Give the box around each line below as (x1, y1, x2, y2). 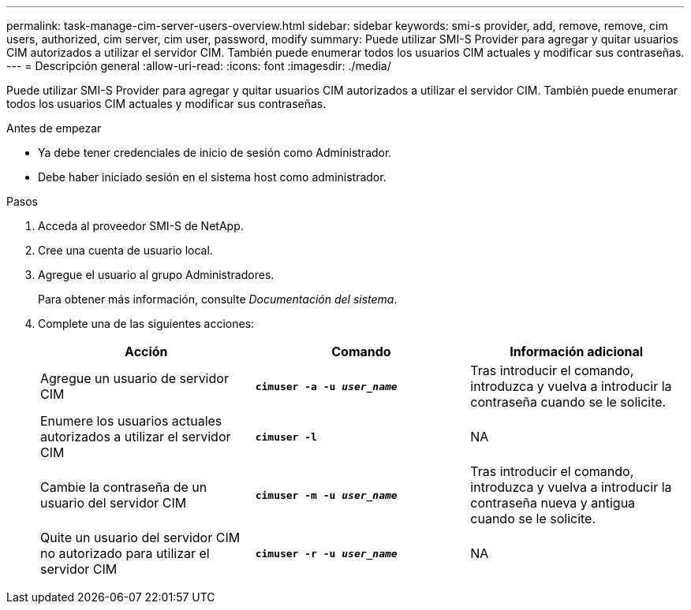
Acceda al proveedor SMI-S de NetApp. (38, 219, 244, 232)
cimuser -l (255, 430, 317, 443)
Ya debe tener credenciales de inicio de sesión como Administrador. (38, 146, 392, 159)
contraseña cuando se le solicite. (470, 394, 667, 410)
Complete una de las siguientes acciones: (38, 317, 255, 330)
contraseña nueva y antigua (470, 495, 636, 511)
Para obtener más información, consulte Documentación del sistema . (38, 292, 398, 306)
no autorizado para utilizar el (40, 545, 210, 561)
